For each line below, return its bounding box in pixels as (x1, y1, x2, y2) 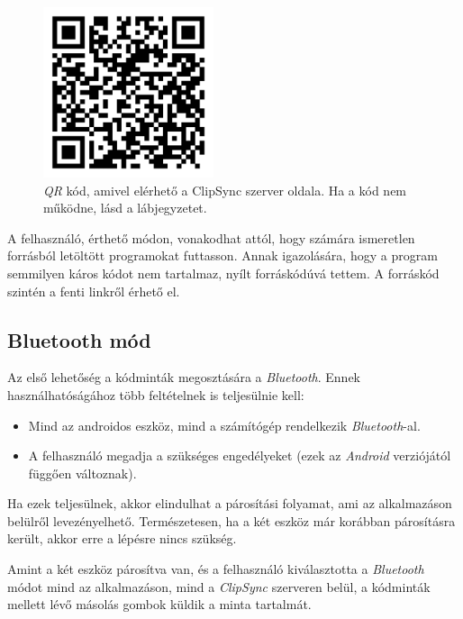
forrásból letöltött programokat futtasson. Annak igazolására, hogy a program (7, 246, 438, 265)
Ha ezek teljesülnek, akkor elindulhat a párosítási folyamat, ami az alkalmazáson (7, 494, 452, 513)
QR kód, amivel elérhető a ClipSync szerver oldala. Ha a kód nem (43, 180, 407, 199)
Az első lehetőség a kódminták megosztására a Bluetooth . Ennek (7, 368, 360, 387)
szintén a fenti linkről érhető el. (7, 281, 180, 300)
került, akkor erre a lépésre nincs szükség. (7, 529, 237, 548)
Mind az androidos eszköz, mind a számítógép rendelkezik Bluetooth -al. (28, 415, 421, 434)
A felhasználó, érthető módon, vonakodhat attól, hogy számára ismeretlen (7, 228, 415, 247)
